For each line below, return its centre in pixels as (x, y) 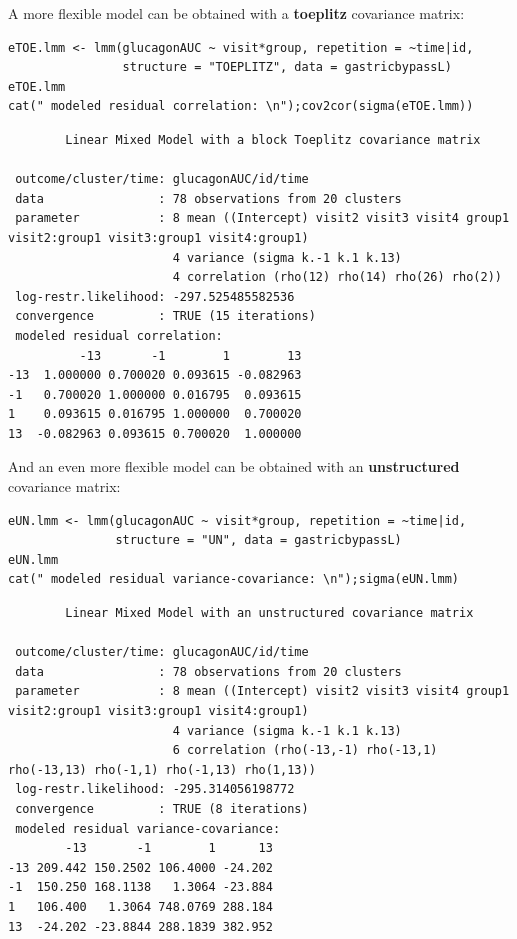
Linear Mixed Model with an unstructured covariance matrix (269, 613)
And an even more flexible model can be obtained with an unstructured (234, 466)
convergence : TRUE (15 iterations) (165, 316)
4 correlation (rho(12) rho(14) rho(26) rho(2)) (337, 277)
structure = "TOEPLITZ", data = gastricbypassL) (287, 67)
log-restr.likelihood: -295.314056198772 (155, 789)
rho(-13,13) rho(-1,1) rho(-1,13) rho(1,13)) (162, 769)
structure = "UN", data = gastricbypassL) (258, 540)
